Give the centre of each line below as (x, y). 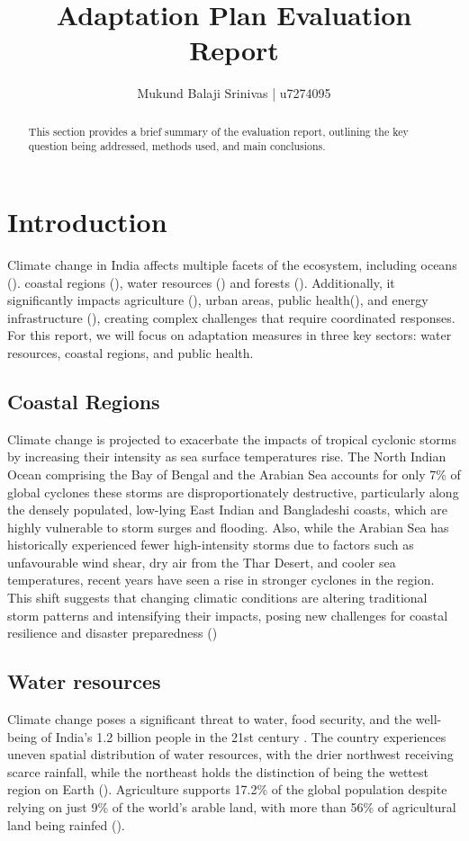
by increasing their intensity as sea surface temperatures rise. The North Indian (227, 456)
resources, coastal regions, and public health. (131, 352)
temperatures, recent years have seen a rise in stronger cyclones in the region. (221, 580)
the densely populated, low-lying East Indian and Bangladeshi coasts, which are (227, 510)
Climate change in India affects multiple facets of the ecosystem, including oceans (232, 264)
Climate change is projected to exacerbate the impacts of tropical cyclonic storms (232, 438)
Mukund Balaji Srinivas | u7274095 (234, 93)
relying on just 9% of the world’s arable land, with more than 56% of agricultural (232, 807)
